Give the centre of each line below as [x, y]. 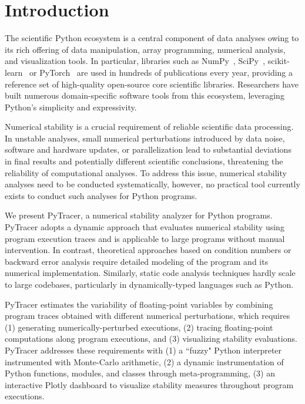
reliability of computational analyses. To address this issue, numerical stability [146, 172]
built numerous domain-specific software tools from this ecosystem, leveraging [145, 95]
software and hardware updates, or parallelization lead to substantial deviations [148, 149]
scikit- [279, 61]
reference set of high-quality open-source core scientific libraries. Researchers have [152, 84]
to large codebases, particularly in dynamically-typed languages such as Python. [149, 284]
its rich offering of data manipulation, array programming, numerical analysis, [145, 49]
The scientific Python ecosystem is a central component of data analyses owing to [152, 38]
